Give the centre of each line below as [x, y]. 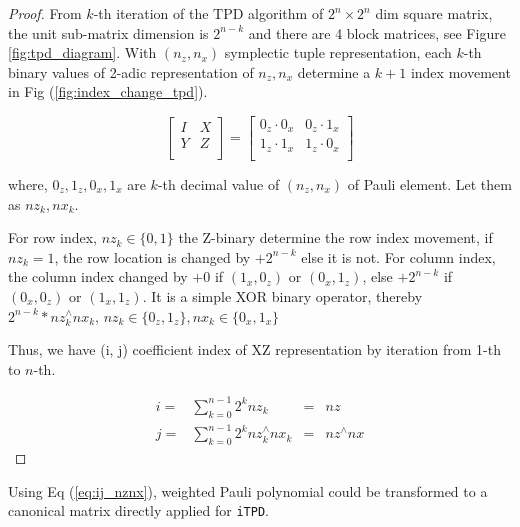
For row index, [52, 237]
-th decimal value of [218, 183]
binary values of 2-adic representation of [131, 71]
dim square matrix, [434, 13]
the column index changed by [98, 276]
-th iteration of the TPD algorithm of [208, 13]
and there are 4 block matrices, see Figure [377, 32]
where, [28, 183]
